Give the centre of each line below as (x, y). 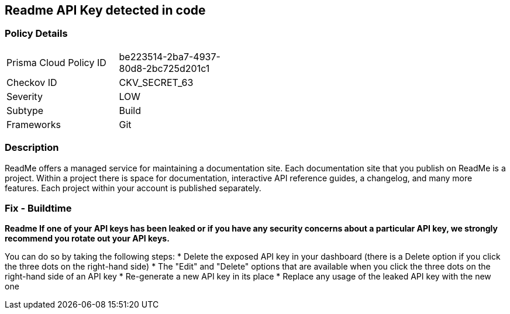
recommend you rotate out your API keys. (87, 239)
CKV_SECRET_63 (156, 82)
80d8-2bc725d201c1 (164, 68)
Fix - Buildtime (38, 208)
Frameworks (34, 124)
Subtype (25, 110)
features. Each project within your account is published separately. (133, 188)
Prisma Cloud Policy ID (56, 62)
